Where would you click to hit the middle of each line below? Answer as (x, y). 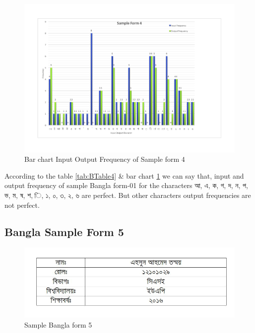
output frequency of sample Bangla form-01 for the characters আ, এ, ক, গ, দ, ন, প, (126, 185)
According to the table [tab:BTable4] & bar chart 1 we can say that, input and (124, 175)
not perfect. (22, 205)
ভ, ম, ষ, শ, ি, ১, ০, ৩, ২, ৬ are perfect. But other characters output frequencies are (128, 195)
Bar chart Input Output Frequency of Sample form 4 (105, 159)
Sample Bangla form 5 (58, 324)
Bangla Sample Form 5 (64, 231)
